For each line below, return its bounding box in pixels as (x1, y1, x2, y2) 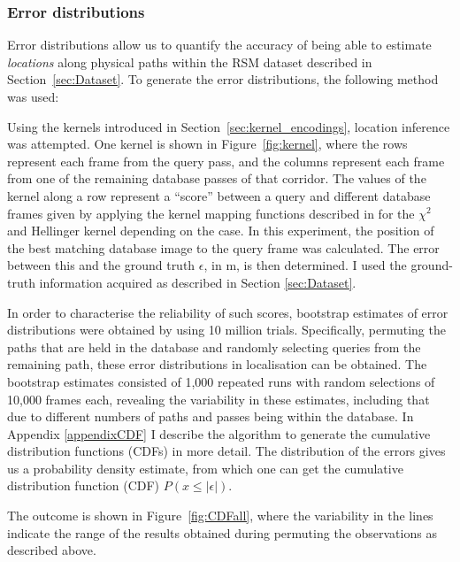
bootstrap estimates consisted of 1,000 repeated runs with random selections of (7, 372, 435, 390)
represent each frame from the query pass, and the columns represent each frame (7, 151, 445, 170)
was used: (7, 88, 59, 105)
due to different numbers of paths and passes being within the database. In (7, 407, 414, 426)
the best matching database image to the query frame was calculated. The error (7, 238, 440, 257)
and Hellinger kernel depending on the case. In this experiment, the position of (7, 221, 434, 240)
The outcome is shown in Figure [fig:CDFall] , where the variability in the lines (7, 506, 433, 525)
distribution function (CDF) (7, 476, 160, 495)
